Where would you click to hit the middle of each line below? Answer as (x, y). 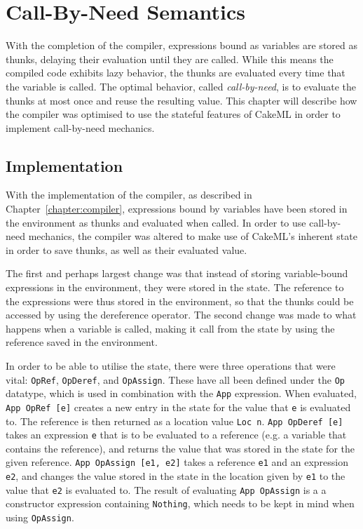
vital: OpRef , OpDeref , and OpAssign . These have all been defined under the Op (175, 379)
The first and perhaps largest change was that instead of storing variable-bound (177, 273)
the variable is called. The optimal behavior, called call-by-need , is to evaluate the (181, 86)
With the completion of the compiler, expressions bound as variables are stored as (181, 45)
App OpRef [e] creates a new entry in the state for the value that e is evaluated (178, 407)
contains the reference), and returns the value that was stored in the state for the (180, 448)
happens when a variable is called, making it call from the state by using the (170, 328)
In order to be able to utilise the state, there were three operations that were (171, 366)
